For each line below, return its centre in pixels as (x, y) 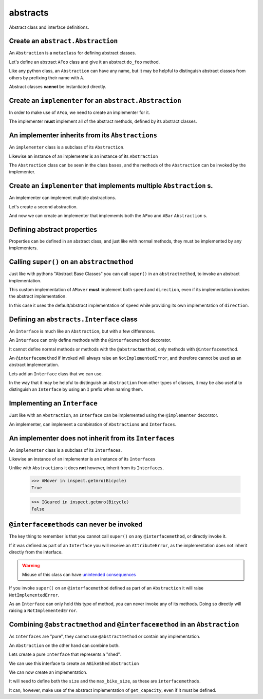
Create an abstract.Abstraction (63, 41)
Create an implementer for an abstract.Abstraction (95, 101)
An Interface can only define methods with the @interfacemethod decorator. (90, 340)
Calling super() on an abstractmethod (71, 262)
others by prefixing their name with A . (47, 77)
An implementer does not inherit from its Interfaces (92, 438)
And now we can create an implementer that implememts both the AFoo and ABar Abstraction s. (108, 216)
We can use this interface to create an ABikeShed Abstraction (74, 663)
